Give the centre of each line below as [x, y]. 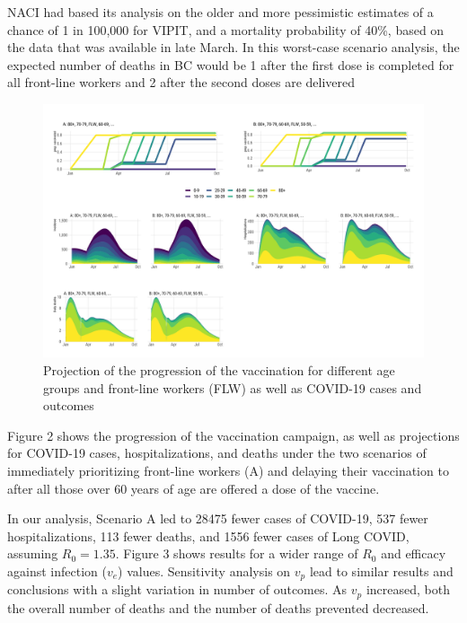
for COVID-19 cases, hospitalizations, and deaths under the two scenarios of [217, 453]
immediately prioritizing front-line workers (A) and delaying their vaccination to [228, 470]
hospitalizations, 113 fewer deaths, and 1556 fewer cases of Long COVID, [208, 535]
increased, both [408, 589]
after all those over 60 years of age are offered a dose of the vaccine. [194, 488]
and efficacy [414, 553]
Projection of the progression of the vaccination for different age [219, 369]
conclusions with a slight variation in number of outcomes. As [177, 589]
